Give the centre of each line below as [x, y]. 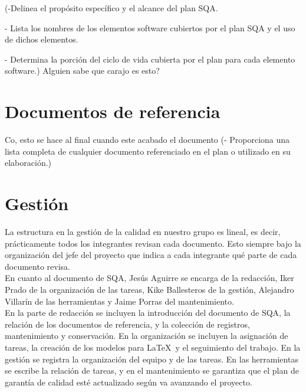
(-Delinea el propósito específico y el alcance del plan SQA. [111, 8]
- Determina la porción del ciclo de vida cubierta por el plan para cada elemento [150, 59]
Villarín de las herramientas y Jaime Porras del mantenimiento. [119, 301]
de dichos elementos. [42, 39]
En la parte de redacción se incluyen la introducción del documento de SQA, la [148, 313]
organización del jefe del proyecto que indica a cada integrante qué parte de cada [151, 255]
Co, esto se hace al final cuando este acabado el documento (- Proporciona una [147, 140]
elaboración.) [28, 163]
